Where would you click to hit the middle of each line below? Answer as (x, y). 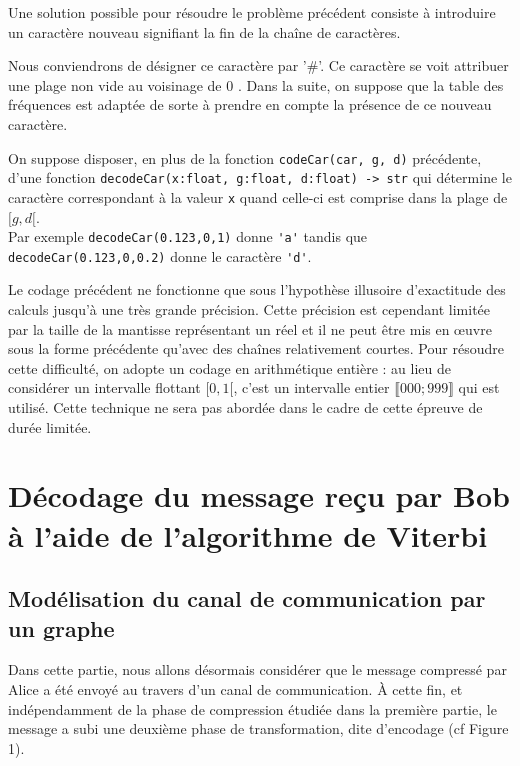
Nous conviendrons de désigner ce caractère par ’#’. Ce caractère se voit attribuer (258, 65)
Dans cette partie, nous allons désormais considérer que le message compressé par (257, 669)
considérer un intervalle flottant (104, 387)
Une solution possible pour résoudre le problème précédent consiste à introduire (252, 12)
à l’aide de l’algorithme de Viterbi (248, 534)
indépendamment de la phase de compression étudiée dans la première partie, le (252, 708)
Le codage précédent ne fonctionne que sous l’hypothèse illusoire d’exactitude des (257, 289)
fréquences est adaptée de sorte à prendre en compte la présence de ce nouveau (250, 104)
